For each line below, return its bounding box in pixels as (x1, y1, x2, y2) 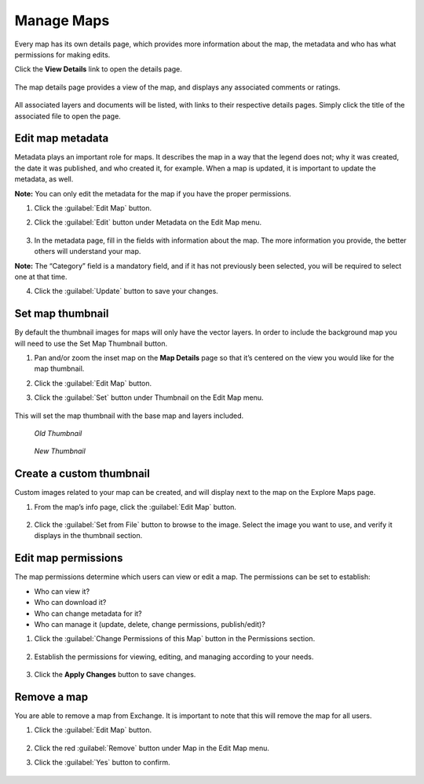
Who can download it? (34, 598, 107, 607)
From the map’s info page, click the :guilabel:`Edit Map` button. (34, 502, 237, 511)
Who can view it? (34, 586, 90, 596)
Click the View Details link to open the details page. (14, 64, 182, 74)
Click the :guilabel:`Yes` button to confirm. (34, 758, 170, 768)
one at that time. (14, 272, 68, 281)
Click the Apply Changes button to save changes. (34, 670, 196, 680)
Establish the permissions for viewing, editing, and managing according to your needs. (34, 652, 314, 661)
